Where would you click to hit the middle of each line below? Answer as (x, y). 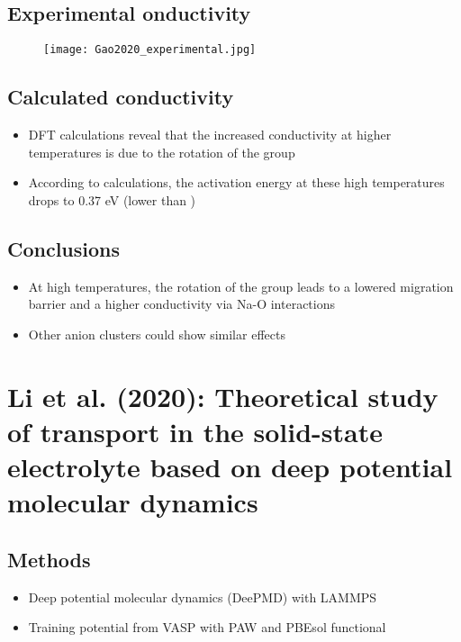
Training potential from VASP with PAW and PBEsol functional (207, 627)
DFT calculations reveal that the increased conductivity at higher (210, 135)
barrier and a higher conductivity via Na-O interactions (181, 304)
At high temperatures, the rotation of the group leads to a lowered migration (241, 286)
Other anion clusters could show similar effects (157, 334)
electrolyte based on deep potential (230, 466)
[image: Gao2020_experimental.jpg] (150, 50)
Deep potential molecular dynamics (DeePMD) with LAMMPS (203, 597)
